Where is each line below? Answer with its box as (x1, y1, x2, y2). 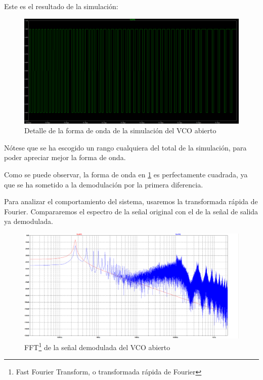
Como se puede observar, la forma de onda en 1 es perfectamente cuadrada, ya (4, 169, 248, 179)
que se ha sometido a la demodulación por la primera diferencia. (4, 179, 203, 189)
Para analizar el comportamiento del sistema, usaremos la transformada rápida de (4, 196, 258, 207)
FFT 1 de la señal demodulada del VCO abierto (24, 340, 170, 352)
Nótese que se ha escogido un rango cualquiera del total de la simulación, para (4, 142, 247, 153)
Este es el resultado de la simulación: (4, 1, 118, 11)
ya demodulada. (4, 216, 53, 226)
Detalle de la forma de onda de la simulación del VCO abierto (24, 125, 216, 136)
